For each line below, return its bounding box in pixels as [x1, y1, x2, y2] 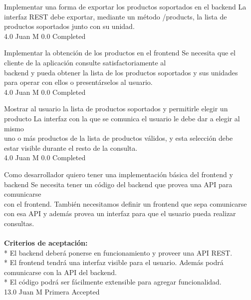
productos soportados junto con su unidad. [4, 21, 135, 31]
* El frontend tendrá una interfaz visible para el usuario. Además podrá [4, 257, 224, 268]
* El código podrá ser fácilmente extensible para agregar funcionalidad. [4, 277, 222, 287]
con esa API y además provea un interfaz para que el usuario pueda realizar [4, 208, 236, 219]
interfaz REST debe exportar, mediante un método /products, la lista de [4, 11, 227, 21]
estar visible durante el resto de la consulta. [4, 142, 138, 153]
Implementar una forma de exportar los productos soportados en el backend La [4, 1, 247, 11]
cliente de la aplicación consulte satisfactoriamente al [4, 57, 166, 67]
